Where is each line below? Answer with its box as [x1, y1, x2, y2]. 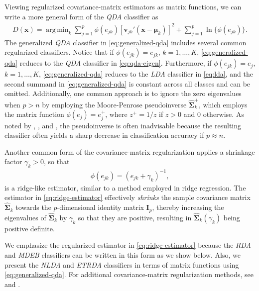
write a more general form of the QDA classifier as [4, 11, 158, 21]
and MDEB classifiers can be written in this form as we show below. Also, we [4, 250, 241, 260]
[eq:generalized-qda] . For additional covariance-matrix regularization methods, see [4, 269, 254, 280]
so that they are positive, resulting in [78, 212, 192, 222]
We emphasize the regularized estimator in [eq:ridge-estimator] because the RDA [4, 240, 251, 250]
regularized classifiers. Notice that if [4, 47, 114, 57]
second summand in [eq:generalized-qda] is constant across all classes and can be [4, 78, 251, 89]
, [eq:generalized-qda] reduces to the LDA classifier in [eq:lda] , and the [39, 69, 253, 79]
